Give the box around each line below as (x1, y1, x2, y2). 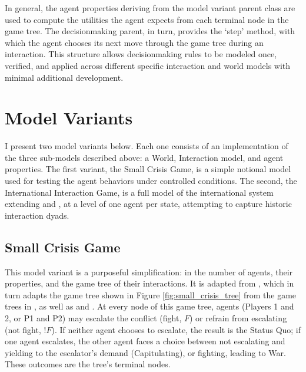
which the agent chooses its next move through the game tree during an (5, 36, 264, 48)
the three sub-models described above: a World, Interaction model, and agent (5, 151, 284, 163)
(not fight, (5, 323, 41, 335)
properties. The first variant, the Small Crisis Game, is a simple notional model (5, 163, 291, 175)
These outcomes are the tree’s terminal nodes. (5, 358, 171, 370)
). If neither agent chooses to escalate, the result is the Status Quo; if (51, 323, 301, 335)
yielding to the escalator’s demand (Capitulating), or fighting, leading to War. (5, 346, 286, 358)
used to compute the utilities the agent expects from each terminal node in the (5, 13, 289, 25)
